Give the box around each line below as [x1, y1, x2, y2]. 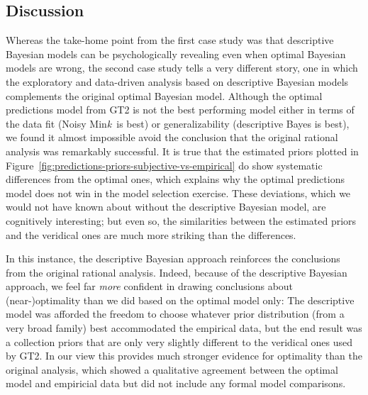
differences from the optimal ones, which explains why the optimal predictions [6, 172, 345, 187]
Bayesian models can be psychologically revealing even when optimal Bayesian [6, 46, 346, 61]
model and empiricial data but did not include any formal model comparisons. [6, 376, 346, 391]
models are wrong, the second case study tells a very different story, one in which [6, 60, 358, 75]
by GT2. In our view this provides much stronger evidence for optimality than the [6, 348, 362, 363]
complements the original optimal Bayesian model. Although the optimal [6, 88, 323, 103]
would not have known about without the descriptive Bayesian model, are [6, 199, 326, 214]
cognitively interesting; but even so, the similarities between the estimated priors [6, 213, 357, 228]
